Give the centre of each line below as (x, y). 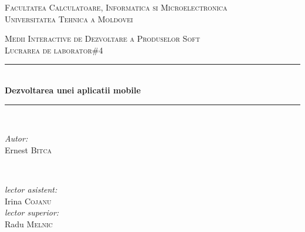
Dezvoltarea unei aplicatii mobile (73, 90)
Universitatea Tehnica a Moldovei (69, 19)
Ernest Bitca (28, 149)
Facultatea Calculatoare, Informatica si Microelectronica (116, 7)
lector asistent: (31, 189)
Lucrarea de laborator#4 (54, 50)
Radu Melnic (29, 223)
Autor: (16, 138)
